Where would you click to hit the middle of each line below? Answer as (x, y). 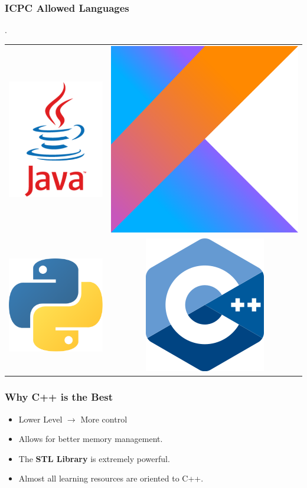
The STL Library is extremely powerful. (94, 458)
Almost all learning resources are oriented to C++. (111, 478)
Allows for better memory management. (91, 439)
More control (104, 419)
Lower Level (40, 419)
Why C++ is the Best (59, 397)
